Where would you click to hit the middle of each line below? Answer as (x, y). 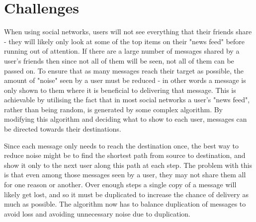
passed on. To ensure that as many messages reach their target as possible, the (124, 70)
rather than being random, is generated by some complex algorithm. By (113, 109)
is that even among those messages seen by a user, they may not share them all (125, 175)
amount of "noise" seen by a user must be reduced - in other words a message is (125, 80)
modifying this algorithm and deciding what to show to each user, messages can (126, 119)
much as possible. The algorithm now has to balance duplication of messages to (125, 204)
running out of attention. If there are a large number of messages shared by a (122, 51)
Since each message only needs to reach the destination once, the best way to (122, 145)
